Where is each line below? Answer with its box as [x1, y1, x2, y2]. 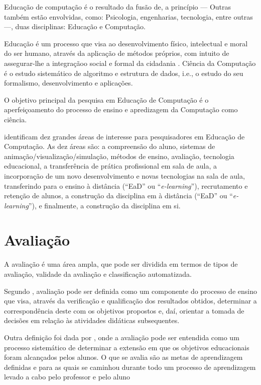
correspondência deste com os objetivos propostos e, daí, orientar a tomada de [4, 305, 244, 316]
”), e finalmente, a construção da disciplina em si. [28, 200, 181, 210]
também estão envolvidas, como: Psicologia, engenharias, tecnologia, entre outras [4, 11, 253, 22]
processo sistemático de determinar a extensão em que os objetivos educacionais [4, 342, 249, 352]
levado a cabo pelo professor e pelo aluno [4, 371, 130, 382]
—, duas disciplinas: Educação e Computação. [4, 21, 146, 32]
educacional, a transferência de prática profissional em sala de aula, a [4, 161, 217, 171]
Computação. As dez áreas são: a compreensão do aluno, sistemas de [4, 141, 215, 151]
